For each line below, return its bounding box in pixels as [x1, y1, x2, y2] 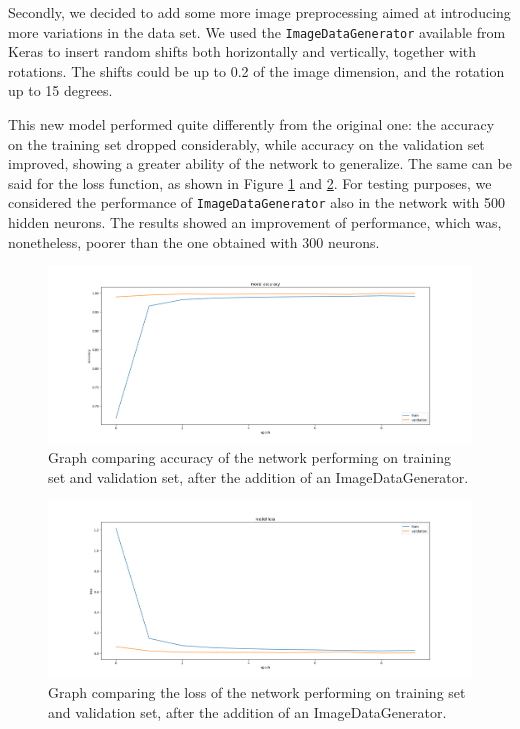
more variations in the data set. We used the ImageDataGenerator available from [8, 21, 506, 42]
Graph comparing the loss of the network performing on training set [48, 682, 466, 703]
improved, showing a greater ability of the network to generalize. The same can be [8, 153, 512, 174]
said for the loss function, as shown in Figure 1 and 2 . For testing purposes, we [8, 172, 492, 193]
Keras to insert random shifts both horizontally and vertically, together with [8, 41, 477, 62]
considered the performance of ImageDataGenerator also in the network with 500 [8, 192, 506, 213]
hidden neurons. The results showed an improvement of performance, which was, [8, 212, 502, 233]
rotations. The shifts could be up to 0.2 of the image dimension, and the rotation [8, 60, 505, 81]
